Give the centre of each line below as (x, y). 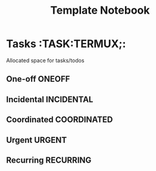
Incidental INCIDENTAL (50, 99)
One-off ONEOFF (38, 79)
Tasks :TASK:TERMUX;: (66, 44)
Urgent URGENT (37, 140)
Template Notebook (100, 10)
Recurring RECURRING (49, 160)
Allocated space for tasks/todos (45, 60)
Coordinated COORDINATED (60, 120)
